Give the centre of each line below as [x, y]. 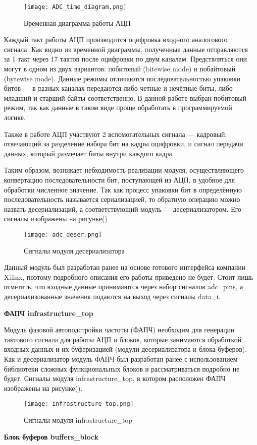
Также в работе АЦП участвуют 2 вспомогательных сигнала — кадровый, [116, 134]
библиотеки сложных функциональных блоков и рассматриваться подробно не [122, 368]
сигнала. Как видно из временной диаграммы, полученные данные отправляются [126, 49]
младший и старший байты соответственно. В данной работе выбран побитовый [125, 97]
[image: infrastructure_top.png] [79, 404]
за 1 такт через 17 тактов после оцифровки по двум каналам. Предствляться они [126, 59]
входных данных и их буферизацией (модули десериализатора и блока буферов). [126, 349]
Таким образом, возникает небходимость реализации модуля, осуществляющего [124, 170]
